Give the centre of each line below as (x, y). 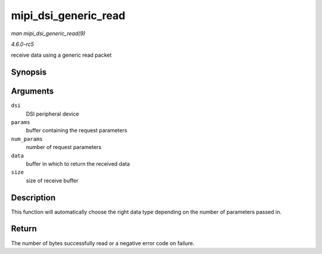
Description (33, 198)
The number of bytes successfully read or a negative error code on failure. (103, 243)
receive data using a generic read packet (61, 55)
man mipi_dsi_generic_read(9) (48, 33)
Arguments (32, 92)
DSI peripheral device (52, 114)
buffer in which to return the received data (78, 163)
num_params (27, 139)
